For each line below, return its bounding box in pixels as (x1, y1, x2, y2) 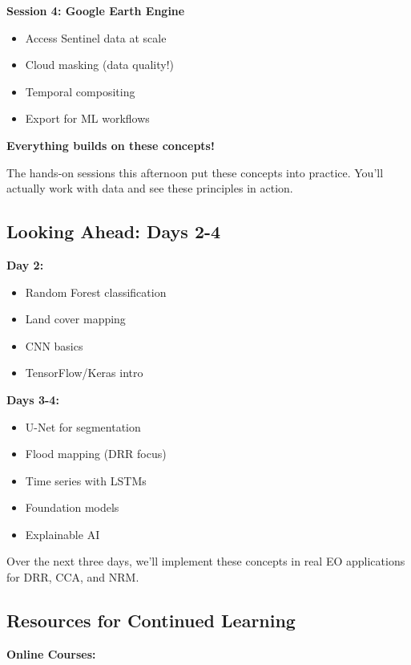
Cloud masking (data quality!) (25, 56, 175, 73)
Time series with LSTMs (25, 472, 147, 489)
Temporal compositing (25, 83, 135, 99)
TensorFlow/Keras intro (25, 364, 143, 381)
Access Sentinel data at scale (25, 29, 167, 46)
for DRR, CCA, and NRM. (6, 569, 139, 586)
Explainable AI (25, 525, 100, 542)
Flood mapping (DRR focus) (25, 445, 167, 462)
